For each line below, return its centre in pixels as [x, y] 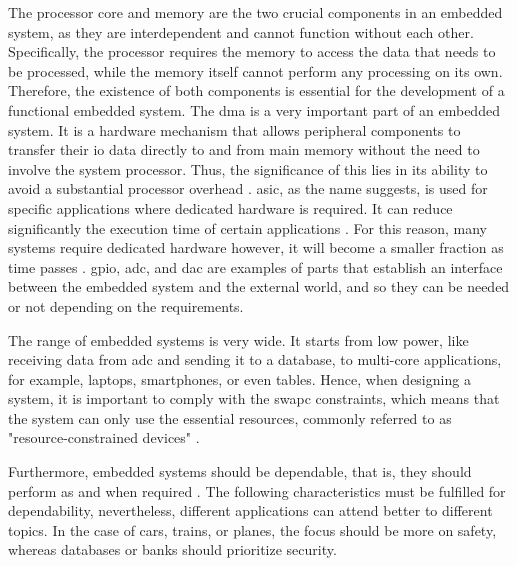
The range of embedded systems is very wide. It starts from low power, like [238, 339]
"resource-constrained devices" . [104, 437]
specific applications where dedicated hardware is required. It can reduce [230, 207]
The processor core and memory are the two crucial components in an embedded [255, 12]
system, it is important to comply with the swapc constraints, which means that [254, 398]
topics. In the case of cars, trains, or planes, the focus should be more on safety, [252, 529]
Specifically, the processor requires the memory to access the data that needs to [252, 51]
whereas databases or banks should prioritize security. [172, 549]
